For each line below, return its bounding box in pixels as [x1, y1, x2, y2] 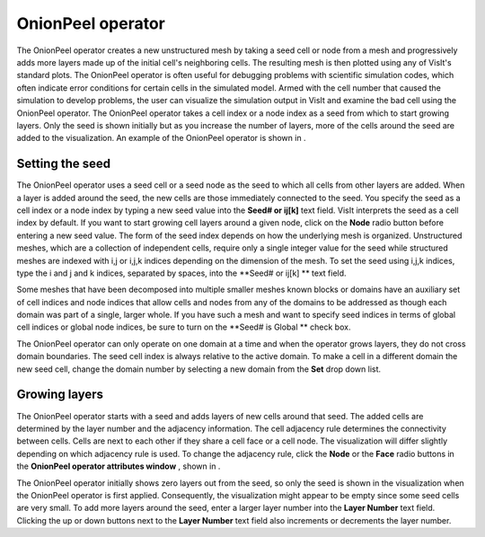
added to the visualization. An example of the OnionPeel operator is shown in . [16, 133, 306, 144]
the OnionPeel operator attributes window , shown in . [16, 461, 221, 471]
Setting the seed [16, 156, 111, 172]
